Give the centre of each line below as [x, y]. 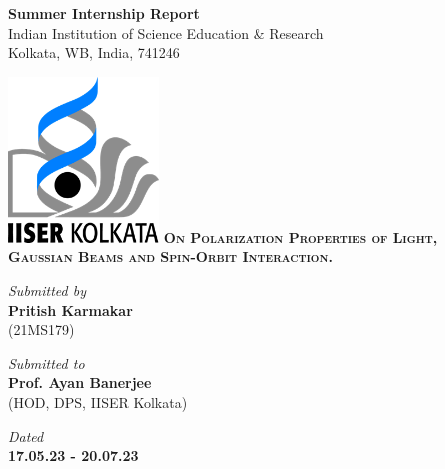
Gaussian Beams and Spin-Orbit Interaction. [170, 256]
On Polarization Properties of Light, [300, 236]
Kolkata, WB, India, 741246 [94, 52]
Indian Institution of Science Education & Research [166, 32]
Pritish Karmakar [70, 309]
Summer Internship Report [104, 13]
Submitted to [46, 362]
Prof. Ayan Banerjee [80, 382]
